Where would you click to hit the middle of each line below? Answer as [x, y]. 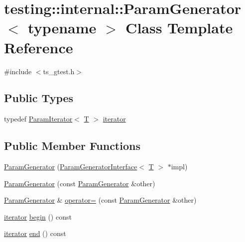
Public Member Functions [72, 146]
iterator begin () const [38, 216]
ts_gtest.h [59, 71]
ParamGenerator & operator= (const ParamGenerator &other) [100, 200]
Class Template [179, 28]
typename [62, 28]
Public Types [39, 98]
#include [18, 71]
